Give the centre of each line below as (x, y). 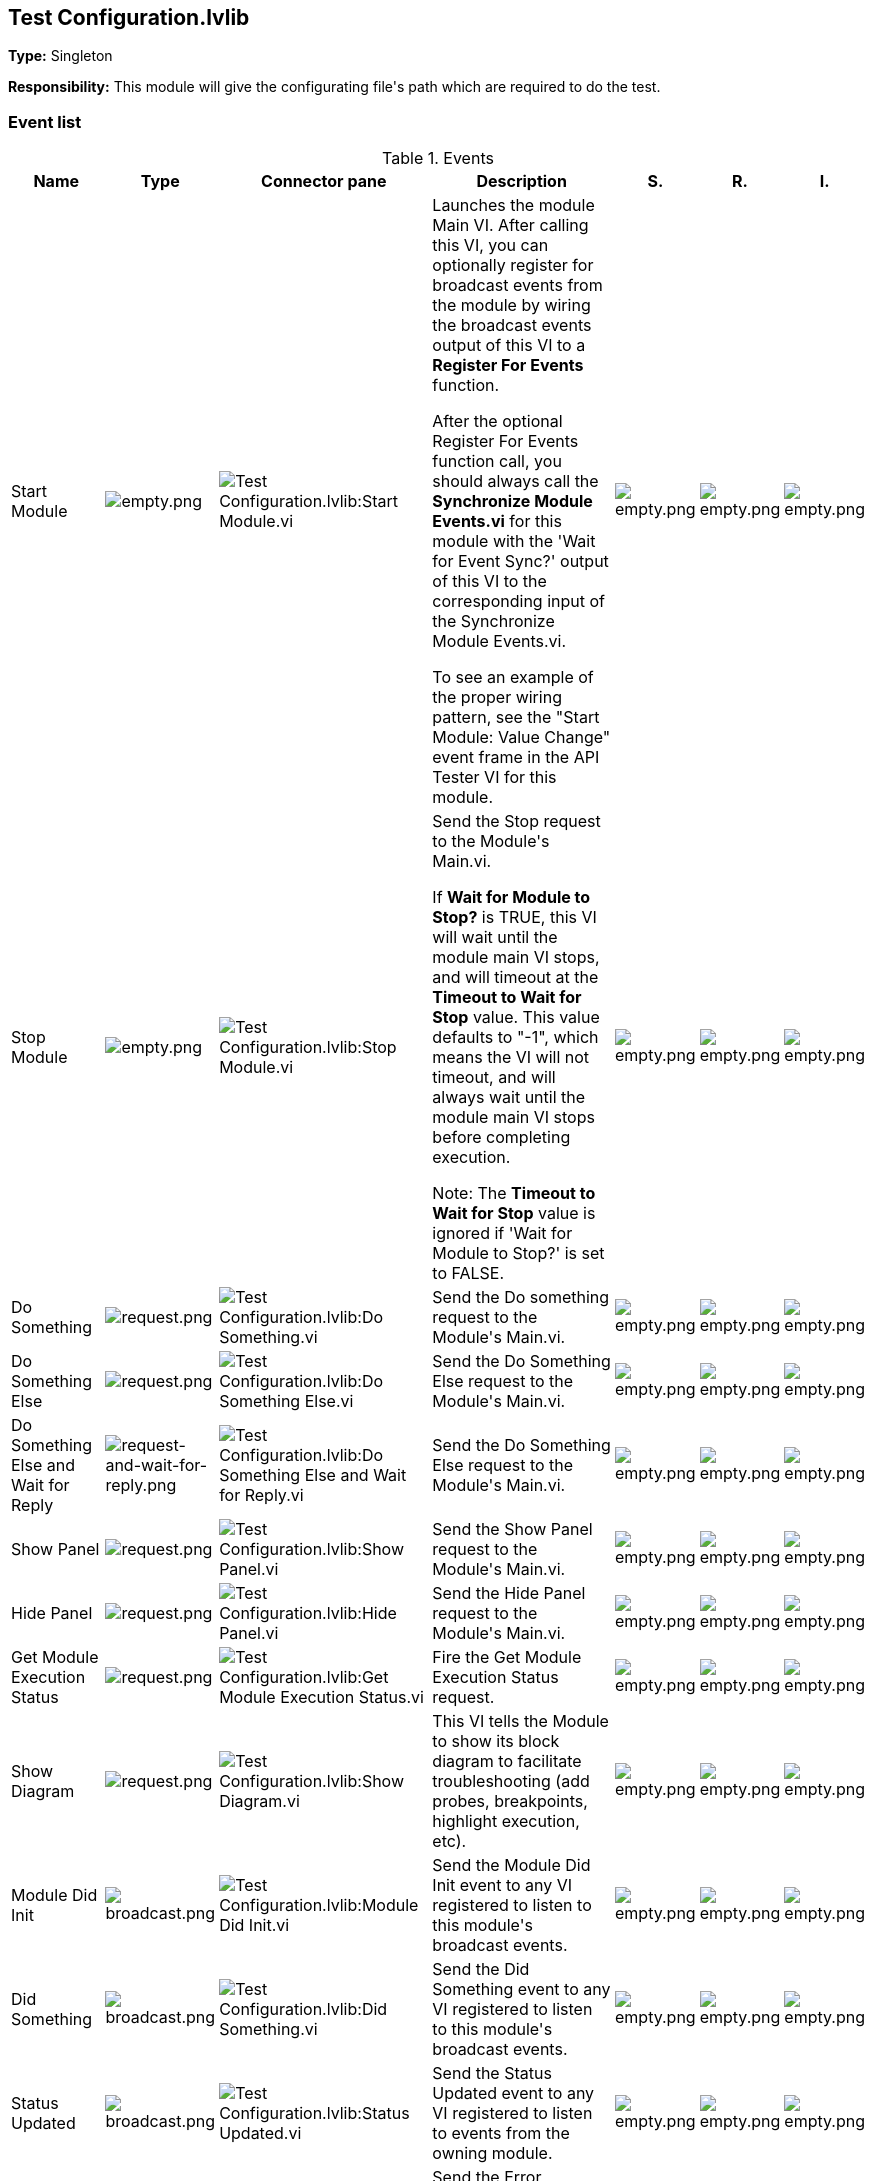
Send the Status (492, 2073)
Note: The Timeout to (514, 1193)
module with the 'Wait (514, 541)
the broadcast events (512, 325)
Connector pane (324, 181)
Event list (45, 121)
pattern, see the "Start (516, 717)
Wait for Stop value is (514, 1213)
